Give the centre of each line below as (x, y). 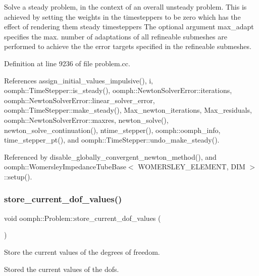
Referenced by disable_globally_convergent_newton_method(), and (110, 156)
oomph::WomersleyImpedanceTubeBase (65, 167)
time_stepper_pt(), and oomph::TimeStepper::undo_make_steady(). (112, 140)
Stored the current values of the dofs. (62, 269)
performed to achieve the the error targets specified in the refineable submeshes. (128, 46)
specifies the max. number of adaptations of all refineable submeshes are (116, 36)
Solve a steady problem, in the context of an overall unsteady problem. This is (125, 7)
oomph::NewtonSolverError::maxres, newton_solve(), (86, 120)
